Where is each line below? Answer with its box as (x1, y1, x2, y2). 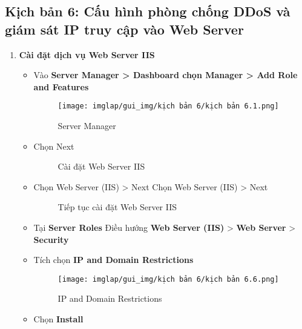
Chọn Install (33, 313, 84, 325)
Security (33, 233, 69, 245)
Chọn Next (33, 139, 74, 152)
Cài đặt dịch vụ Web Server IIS (19, 48, 155, 61)
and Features (33, 80, 89, 93)
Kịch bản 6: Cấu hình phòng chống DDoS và (5, 2, 291, 21)
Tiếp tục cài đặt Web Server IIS (57, 201, 177, 213)
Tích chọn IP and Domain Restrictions (33, 253, 194, 266)
